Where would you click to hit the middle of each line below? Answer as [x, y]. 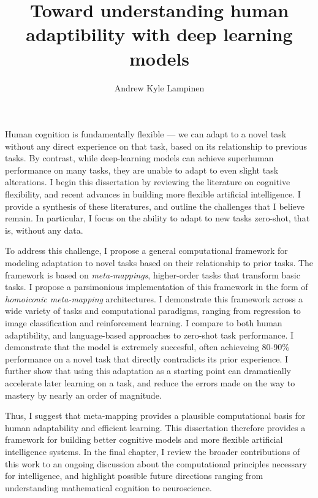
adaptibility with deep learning [159, 34]
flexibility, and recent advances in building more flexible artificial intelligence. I [153, 194]
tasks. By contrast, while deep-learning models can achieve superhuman [139, 158]
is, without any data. [44, 230]
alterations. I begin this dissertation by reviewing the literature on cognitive [148, 182]
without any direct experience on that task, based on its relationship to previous [156, 146]
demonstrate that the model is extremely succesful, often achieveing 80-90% [147, 347]
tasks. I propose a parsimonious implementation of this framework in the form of [157, 287]
